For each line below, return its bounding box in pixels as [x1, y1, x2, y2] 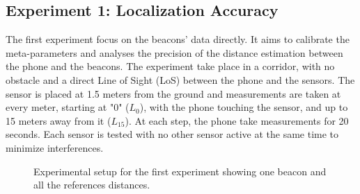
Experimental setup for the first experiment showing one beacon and [33, 164, 327, 178]
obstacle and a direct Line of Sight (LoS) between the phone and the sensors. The [6, 72, 355, 87]
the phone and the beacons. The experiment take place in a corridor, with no [6, 59, 335, 73]
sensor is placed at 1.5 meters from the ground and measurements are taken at [6, 86, 341, 100]
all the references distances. [33, 177, 150, 192]
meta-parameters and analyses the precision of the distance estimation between [6, 45, 343, 60]
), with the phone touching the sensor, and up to [139, 100, 348, 114]
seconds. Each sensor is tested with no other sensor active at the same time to [6, 127, 339, 141]
